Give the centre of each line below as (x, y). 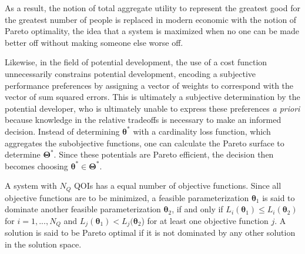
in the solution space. (43, 244)
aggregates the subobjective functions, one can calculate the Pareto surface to (145, 143)
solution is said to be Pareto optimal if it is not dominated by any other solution (150, 233)
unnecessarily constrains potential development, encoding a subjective (130, 73)
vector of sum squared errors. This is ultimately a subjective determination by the (152, 97)
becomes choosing (36, 166)
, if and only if (197, 209)
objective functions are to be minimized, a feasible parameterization (127, 197)
